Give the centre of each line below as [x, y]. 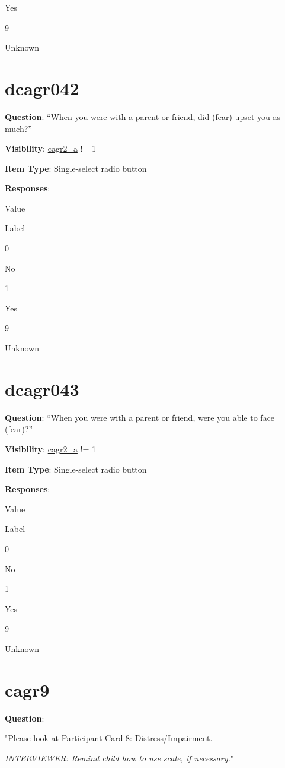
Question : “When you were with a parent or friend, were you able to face [140, 417]
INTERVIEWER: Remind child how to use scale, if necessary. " [119, 758]
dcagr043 [42, 388]
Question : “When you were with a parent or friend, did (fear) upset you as [142, 116]
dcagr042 [42, 88]
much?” [18, 128]
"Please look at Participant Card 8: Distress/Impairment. [109, 738]
